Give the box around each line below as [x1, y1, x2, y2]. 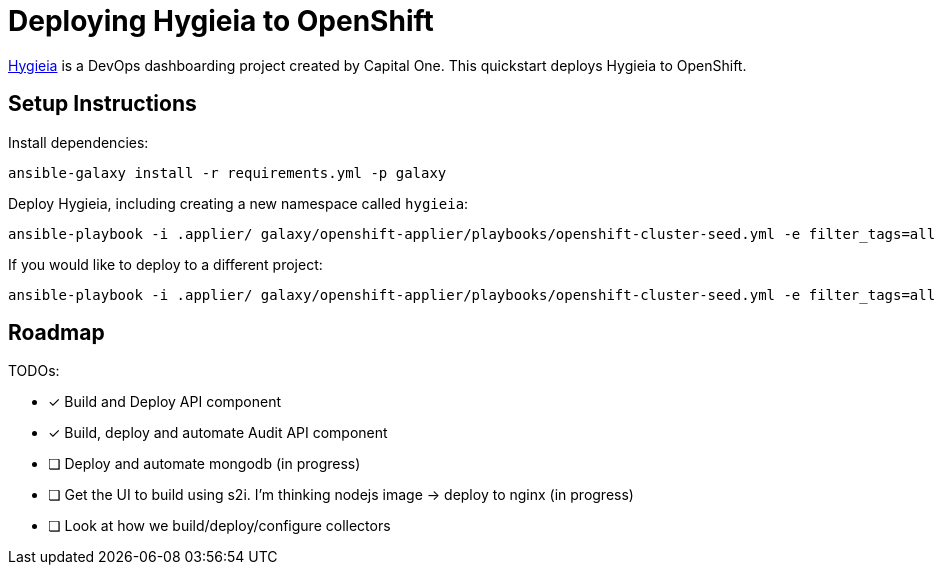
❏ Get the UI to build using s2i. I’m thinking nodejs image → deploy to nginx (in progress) [48, 486, 634, 504]
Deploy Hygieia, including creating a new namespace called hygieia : [8, 194, 469, 212]
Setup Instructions [8, 91, 197, 117]
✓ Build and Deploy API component [48, 393, 282, 411]
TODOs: [8, 362, 60, 380]
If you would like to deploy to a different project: [8, 255, 323, 273]
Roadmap [8, 320, 105, 346]
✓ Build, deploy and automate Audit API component [48, 424, 388, 442]
